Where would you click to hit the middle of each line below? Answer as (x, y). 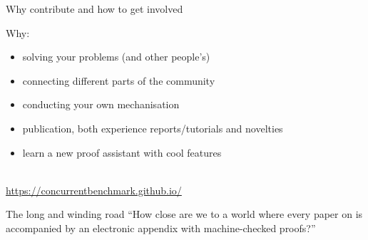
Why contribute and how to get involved (94, 9)
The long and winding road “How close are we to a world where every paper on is (184, 214)
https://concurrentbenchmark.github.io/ (94, 190)
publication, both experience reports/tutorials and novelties (153, 128)
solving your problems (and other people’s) (116, 57)
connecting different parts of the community (119, 80)
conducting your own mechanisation (101, 104)
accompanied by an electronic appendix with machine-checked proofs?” (161, 228)
